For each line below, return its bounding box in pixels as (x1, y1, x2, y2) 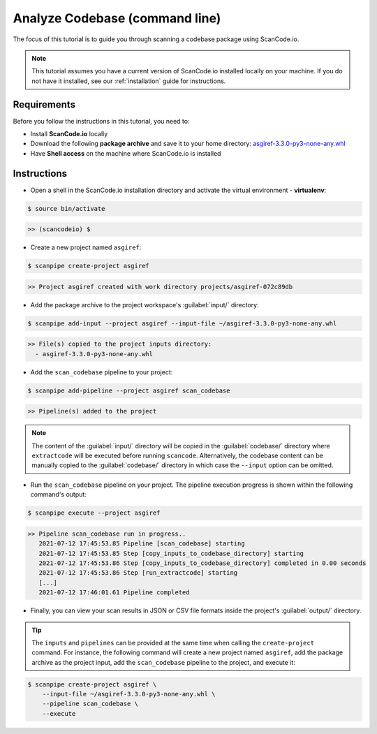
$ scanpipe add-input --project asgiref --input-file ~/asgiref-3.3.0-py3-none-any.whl (27, 319, 337, 328)
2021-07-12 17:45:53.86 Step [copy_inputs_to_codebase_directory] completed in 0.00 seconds (38, 559, 367, 567)
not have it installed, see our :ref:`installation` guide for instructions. (31, 77, 226, 85)
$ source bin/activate (27, 205, 105, 212)
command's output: (30, 490, 87, 499)
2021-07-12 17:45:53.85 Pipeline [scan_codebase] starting (38, 540, 245, 548)
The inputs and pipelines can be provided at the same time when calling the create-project (31, 638, 314, 647)
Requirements (13, 98, 76, 110)
